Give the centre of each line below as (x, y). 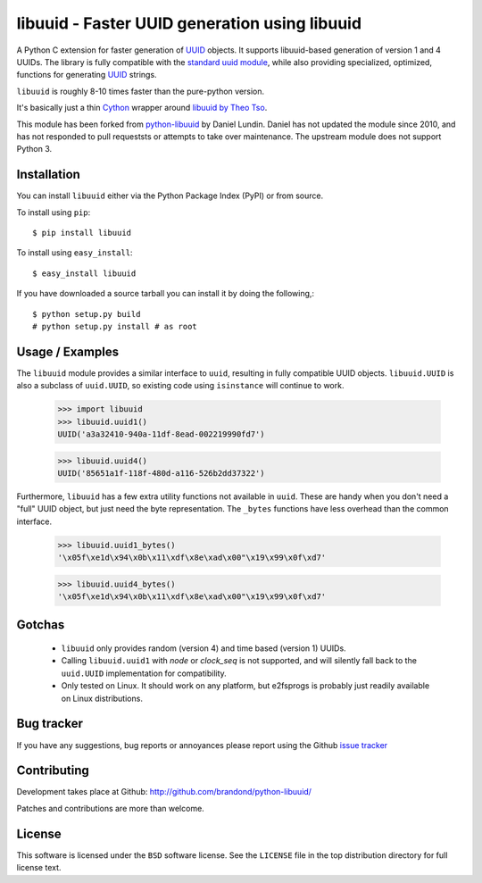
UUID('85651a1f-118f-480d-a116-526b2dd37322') (161, 473)
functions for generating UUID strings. (87, 75)
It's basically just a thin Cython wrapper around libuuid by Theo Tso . (142, 108)
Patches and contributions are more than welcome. (110, 808)
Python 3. (34, 149)
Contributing (53, 771)
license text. (39, 868)
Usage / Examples (68, 351)
